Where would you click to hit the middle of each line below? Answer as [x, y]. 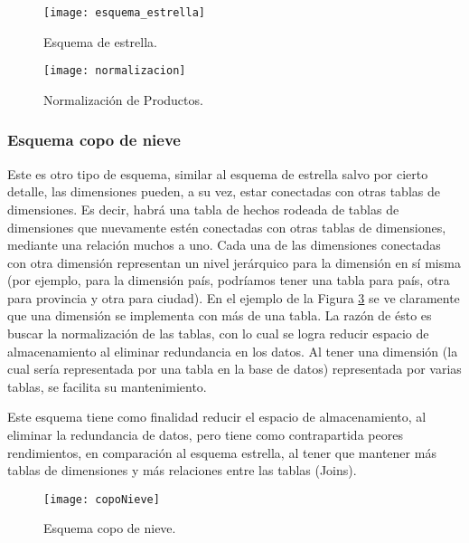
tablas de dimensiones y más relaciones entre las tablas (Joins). [182, 470]
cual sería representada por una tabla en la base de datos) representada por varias [234, 369]
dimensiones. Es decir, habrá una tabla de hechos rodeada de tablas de [203, 209]
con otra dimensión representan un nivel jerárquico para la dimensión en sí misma [234, 262]
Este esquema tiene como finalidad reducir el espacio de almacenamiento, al [217, 417]
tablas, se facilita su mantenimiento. [107, 386]
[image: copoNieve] [102, 499]
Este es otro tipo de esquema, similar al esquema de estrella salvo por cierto [218, 173]
